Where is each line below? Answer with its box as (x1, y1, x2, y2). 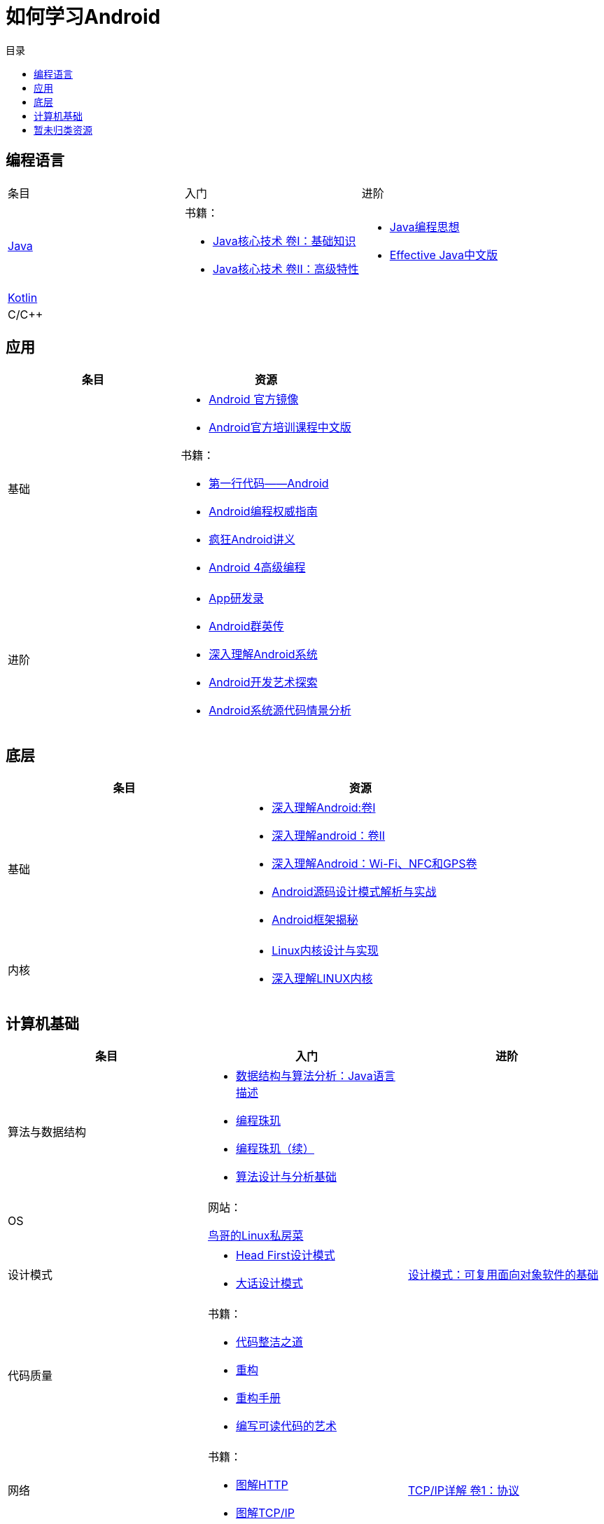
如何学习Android (6, 5, 161, 29)
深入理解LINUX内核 (272, 971, 373, 986)
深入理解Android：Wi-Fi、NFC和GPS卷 (272, 857, 477, 871)
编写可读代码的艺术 (235, 1419, 337, 1434)
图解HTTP (235, 1478, 288, 1492)
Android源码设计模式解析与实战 (272, 885, 437, 899)
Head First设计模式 (235, 1248, 335, 1263)
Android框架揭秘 (272, 913, 358, 927)
